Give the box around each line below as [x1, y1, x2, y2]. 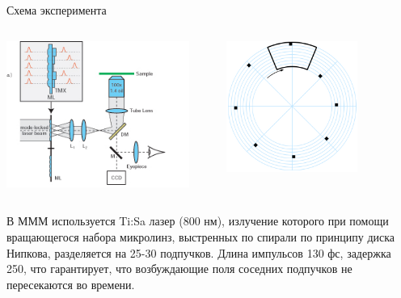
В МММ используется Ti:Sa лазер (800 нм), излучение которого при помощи [6, 212, 389, 229]
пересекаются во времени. [6, 275, 135, 292]
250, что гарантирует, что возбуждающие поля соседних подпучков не [6, 260, 352, 277]
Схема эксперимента [6, 2, 107, 18]
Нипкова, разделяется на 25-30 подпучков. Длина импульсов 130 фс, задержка [6, 244, 391, 261]
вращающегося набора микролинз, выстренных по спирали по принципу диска [6, 229, 395, 246]
